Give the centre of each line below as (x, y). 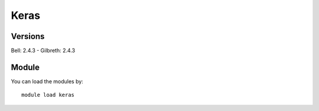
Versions (28, 36)
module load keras (48, 95)
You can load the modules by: (47, 81)
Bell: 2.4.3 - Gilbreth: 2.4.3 (43, 51)
